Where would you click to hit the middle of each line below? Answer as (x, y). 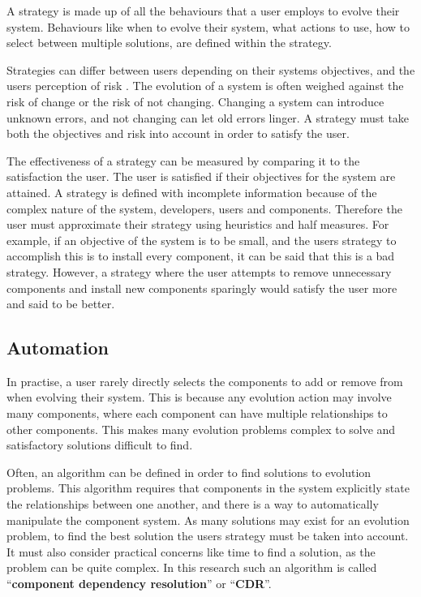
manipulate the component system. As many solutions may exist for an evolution (208, 520)
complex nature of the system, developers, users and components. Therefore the (204, 208)
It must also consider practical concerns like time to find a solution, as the (191, 551)
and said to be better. (61, 304)
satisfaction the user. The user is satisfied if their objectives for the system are (201, 176)
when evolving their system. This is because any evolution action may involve (199, 397)
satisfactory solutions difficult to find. (100, 445)
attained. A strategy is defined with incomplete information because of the (192, 192)
